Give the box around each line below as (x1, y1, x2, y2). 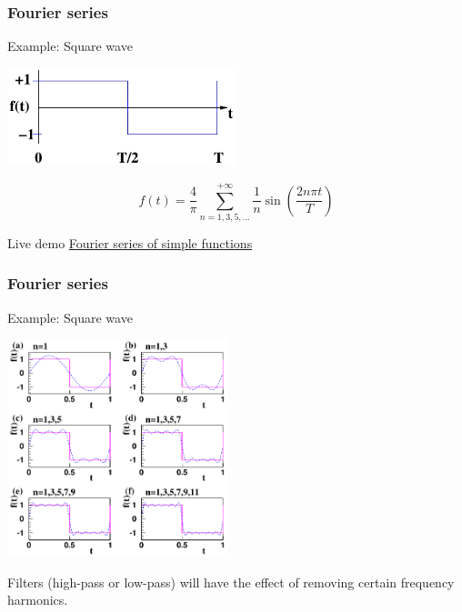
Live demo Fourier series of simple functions (7, 233, 253, 252)
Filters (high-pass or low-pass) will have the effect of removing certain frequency (7, 572, 455, 591)
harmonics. (7, 590, 68, 609)
